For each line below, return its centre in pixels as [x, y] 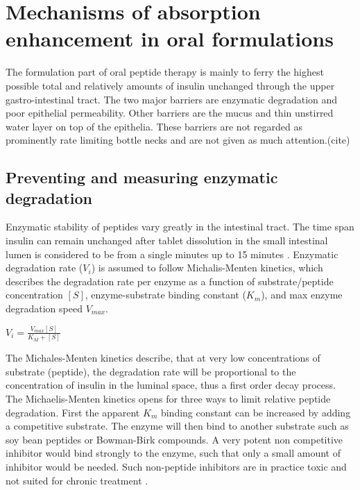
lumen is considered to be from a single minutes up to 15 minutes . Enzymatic [172, 254]
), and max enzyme [302, 295]
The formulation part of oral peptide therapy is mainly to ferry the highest [165, 72]
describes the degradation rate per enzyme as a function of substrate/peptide [170, 281]
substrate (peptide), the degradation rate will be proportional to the [151, 371]
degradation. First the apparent [73, 412]
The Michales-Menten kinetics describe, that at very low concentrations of [163, 358]
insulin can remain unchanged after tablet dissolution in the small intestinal [167, 240]
